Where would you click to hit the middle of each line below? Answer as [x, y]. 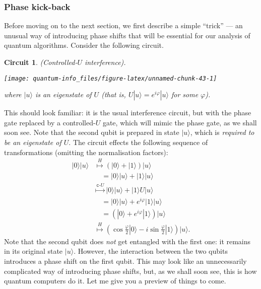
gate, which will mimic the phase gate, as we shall [180, 122]
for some [185, 94]
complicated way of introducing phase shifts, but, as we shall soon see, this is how [130, 271]
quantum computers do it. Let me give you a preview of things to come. [115, 281]
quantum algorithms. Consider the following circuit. [84, 45]
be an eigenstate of [33, 142]
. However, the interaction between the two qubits [151, 251]
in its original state [34, 251]
